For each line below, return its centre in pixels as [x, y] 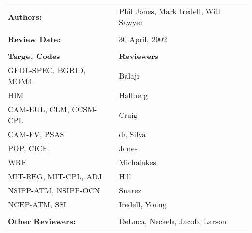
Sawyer [131, 22]
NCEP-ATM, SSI [37, 204]
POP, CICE [28, 148]
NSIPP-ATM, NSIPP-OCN [54, 190]
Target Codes [34, 56]
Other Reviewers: [42, 221]
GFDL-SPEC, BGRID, [47, 70]
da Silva [132, 134]
